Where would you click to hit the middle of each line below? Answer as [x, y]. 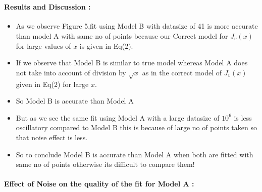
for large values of [43, 45]
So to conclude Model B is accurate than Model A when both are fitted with [135, 154]
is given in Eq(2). [106, 45]
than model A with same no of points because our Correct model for [122, 35]
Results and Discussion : [47, 7]
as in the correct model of [182, 72]
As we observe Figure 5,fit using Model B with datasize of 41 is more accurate [137, 26]
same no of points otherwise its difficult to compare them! [105, 164]
